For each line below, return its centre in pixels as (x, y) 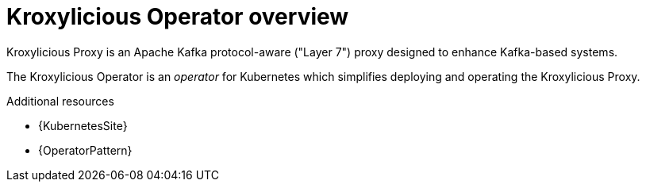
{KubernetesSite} (83, 125)
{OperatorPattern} (85, 150)
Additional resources (60, 101)
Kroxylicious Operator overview (178, 17)
